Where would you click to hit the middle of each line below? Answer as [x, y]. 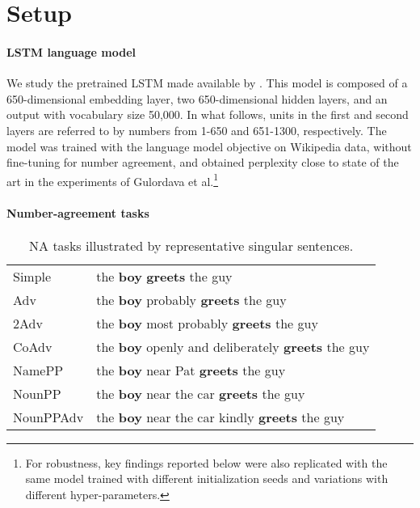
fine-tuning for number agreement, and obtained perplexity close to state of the [203, 162]
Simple [32, 276]
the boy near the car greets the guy [201, 393]
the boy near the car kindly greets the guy [220, 417]
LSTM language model [71, 51]
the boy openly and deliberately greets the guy [233, 346]
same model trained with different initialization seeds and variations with [207, 478]
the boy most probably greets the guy [207, 323]
